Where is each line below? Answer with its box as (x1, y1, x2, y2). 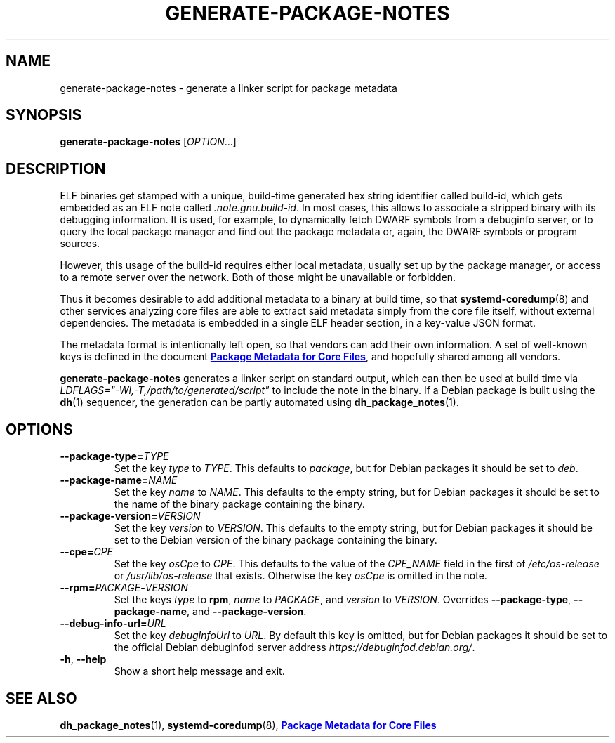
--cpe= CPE (60, 546, 113, 558)
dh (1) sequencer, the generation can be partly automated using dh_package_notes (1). (60, 396, 459, 409)
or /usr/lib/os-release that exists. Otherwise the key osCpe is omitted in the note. (114, 570, 487, 582)
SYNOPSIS (6, 106, 82, 124)
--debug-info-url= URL (60, 617, 166, 630)
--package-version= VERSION (60, 510, 201, 522)
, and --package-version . (187, 605, 307, 618)
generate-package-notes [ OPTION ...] (60, 136, 237, 148)
